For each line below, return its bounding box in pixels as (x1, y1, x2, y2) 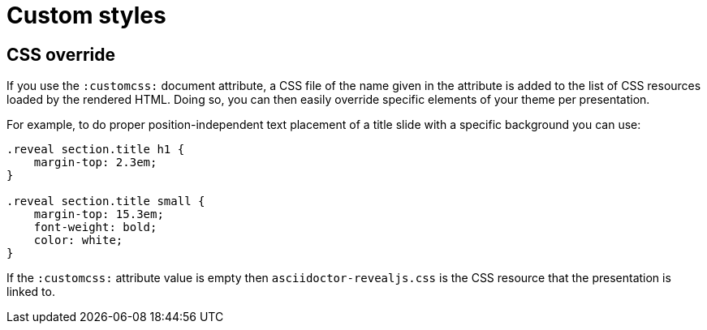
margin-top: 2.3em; (33, 156, 157, 169)
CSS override (6, 44, 116, 65)
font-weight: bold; (33, 221, 157, 234)
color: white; (33, 234, 123, 247)
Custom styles (6, 2, 166, 29)
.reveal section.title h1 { (6, 143, 185, 156)
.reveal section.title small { (6, 195, 205, 208)
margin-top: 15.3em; (33, 208, 164, 221)
